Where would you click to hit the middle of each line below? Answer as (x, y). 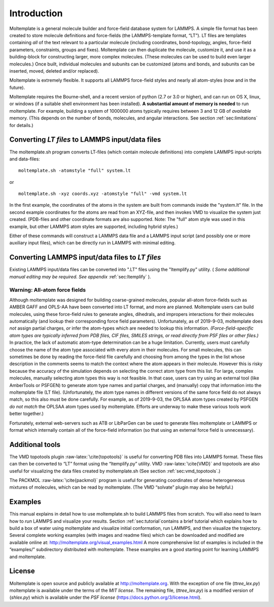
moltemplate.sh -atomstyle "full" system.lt (75, 171)
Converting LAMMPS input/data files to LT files (85, 257)
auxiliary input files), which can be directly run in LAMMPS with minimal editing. (93, 243)
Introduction (36, 13)
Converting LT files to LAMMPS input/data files (85, 140)
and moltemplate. (28, 557)
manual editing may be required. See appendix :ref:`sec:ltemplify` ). (80, 276)
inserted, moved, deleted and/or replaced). (54, 71)
